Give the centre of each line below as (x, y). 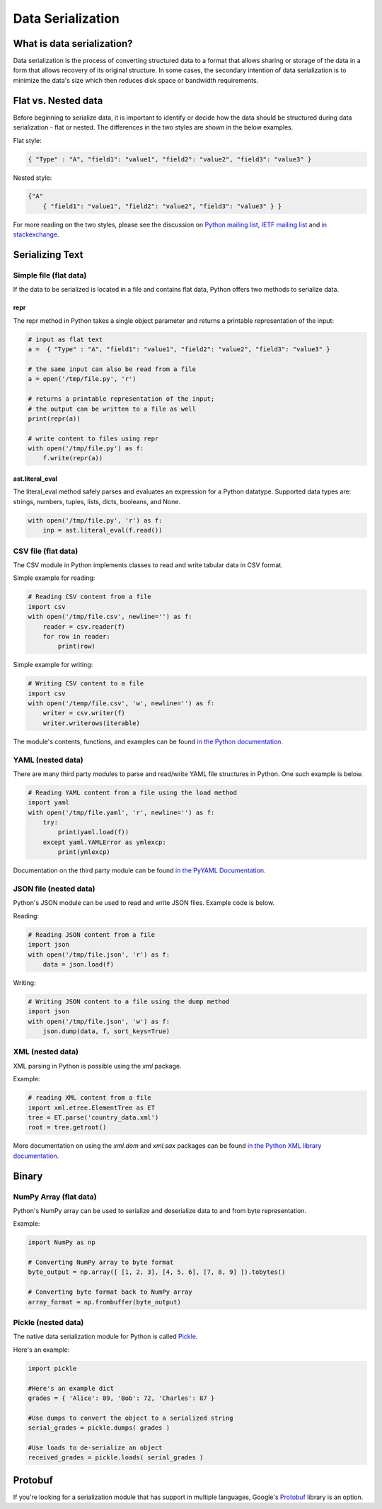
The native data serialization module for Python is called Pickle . (105, 1337)
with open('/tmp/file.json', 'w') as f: (99, 1021)
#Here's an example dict (71, 1388)
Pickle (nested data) (48, 1322)
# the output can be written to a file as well (112, 409)
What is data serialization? (73, 44)
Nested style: (33, 178)
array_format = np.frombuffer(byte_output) (105, 1302)
